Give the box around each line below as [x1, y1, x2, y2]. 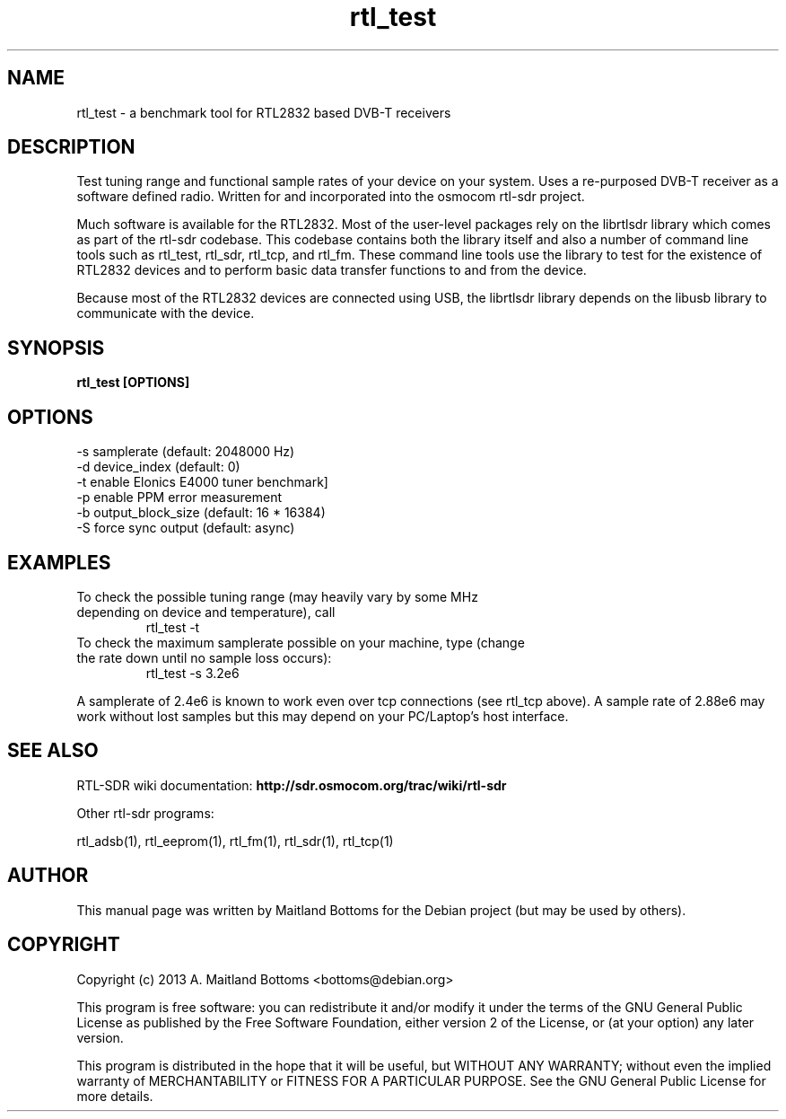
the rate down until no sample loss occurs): [76, 649, 332, 665]
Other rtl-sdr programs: [76, 805, 214, 821]
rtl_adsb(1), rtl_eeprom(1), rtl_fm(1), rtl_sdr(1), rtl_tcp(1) [76, 833, 394, 849]
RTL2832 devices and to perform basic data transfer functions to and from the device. [76, 262, 587, 278]
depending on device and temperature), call [76, 604, 336, 620]
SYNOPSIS [7, 336, 105, 359]
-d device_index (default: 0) [76, 459, 240, 475]
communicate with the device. [76, 305, 255, 322]
